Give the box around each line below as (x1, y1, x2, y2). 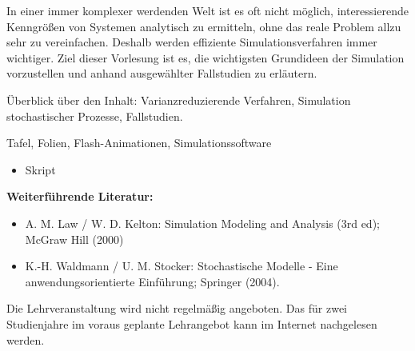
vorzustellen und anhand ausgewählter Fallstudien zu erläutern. (6, 65, 317, 82)
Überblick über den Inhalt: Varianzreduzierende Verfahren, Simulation (6, 91, 351, 108)
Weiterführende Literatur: (6, 188, 154, 205)
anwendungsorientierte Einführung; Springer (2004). (25, 273, 280, 289)
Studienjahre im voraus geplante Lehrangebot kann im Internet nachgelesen (6, 315, 377, 332)
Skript (25, 161, 56, 177)
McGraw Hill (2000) (25, 230, 124, 247)
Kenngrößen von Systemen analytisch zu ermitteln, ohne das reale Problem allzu (6, 18, 401, 34)
